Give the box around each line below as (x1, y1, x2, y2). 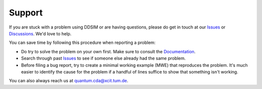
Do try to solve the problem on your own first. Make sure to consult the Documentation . (21, 48, 196, 54)
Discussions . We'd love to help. (9, 30, 72, 36)
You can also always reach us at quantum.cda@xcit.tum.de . (9, 78, 129, 84)
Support (9, 7, 43, 18)
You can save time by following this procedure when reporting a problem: (9, 40, 156, 45)
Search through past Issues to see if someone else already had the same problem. (21, 56, 186, 61)
